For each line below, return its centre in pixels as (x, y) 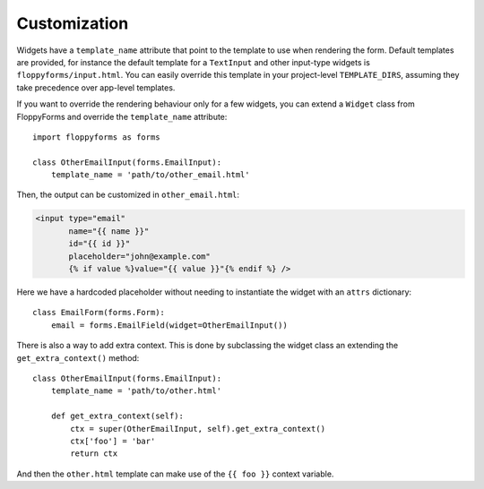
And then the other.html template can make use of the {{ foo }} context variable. (175, 474)
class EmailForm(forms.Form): (99, 313)
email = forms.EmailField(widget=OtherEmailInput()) (169, 325)
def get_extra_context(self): (117, 416)
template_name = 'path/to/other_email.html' (150, 175)
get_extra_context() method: (78, 357)
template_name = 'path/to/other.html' (136, 391)
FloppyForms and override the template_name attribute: (122, 116)
